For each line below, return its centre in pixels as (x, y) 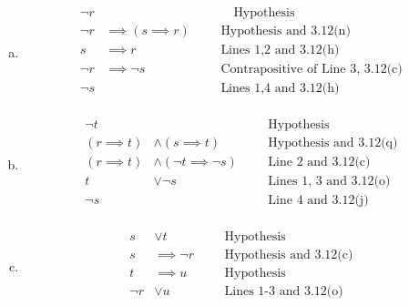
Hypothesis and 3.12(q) (333, 143)
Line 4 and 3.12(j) (318, 201)
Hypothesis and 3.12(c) (289, 255)
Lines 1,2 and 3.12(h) (280, 51)
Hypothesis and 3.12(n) (286, 31)
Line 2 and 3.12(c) (319, 163)
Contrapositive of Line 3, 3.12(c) (312, 70)
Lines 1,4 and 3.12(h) (280, 89)
